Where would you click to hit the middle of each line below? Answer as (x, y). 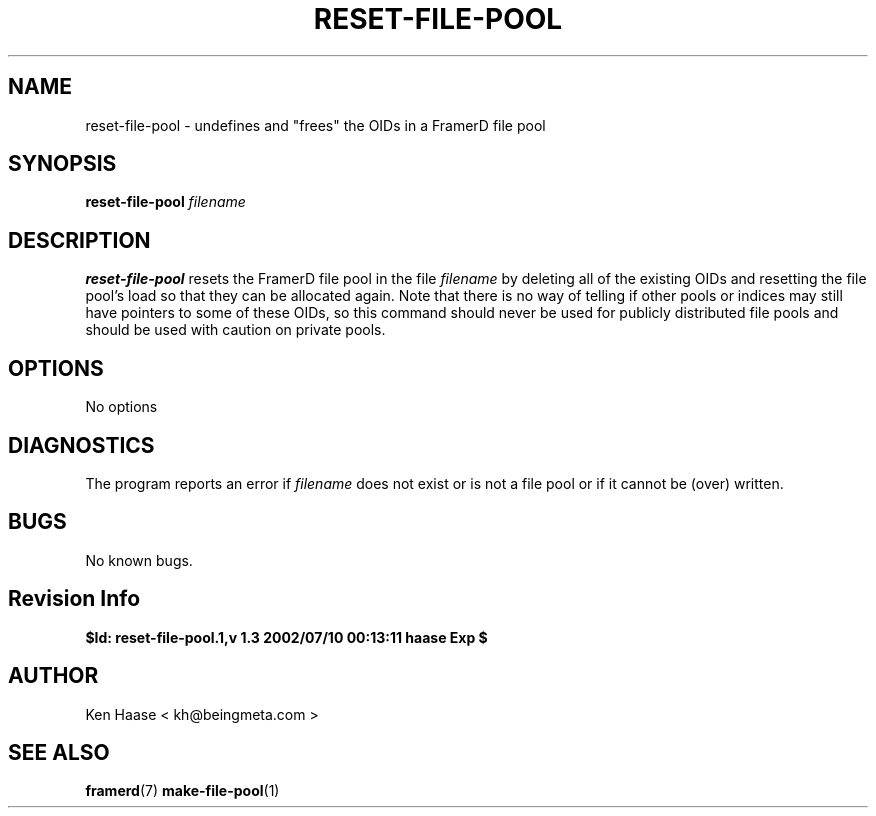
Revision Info (74, 599)
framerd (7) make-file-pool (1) (182, 791)
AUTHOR (53, 676)
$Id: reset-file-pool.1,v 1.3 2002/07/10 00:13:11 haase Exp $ (286, 637)
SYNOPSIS (62, 164)
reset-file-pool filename (165, 202)
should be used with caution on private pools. (235, 330)
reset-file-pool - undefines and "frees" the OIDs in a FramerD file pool (315, 125)
